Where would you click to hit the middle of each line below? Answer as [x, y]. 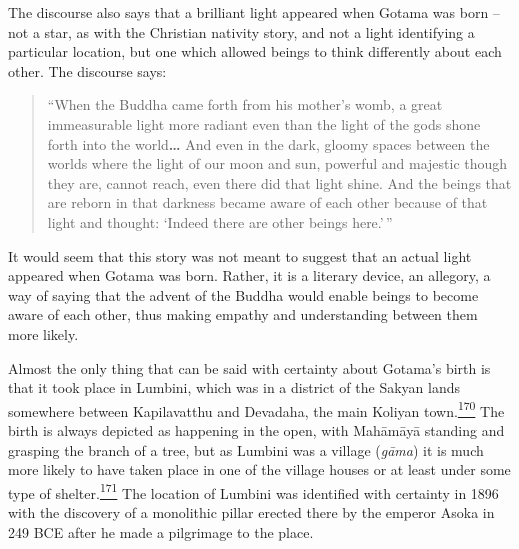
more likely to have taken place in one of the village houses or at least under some [259, 469]
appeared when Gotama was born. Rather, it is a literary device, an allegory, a [249, 275]
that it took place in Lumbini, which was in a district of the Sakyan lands [234, 387]
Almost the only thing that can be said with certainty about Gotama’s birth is [249, 367]
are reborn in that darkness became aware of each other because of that [267, 202]
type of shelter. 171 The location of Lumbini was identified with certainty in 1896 [253, 491]
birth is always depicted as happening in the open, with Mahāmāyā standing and [256, 429]
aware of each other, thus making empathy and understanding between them [243, 314]
